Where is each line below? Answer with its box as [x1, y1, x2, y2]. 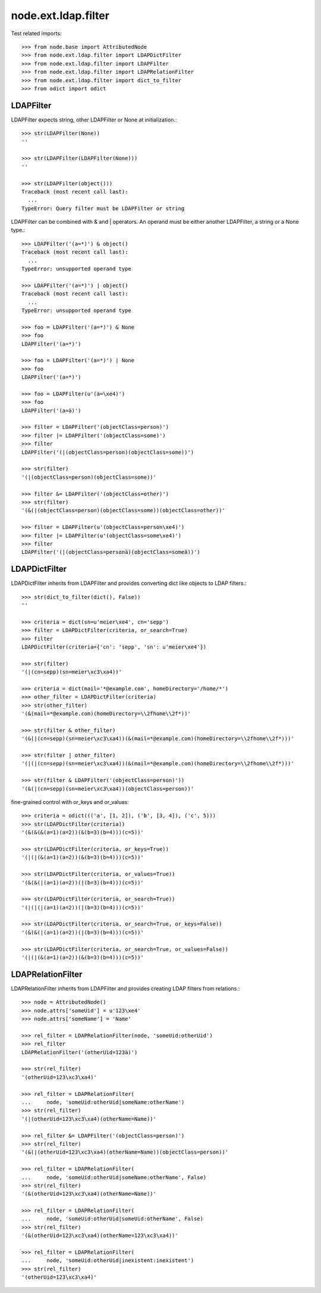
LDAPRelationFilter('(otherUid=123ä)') [21, 1049, 138, 1055]
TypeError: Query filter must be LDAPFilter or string [21, 205, 185, 211]
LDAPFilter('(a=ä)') [21, 407, 81, 414]
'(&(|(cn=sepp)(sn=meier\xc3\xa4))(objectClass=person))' [21, 785, 194, 792]
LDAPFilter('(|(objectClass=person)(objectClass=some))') [21, 448, 194, 456]
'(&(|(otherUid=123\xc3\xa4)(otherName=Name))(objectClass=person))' [21, 1149, 229, 1155]
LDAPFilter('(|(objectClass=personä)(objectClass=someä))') [21, 549, 200, 556]
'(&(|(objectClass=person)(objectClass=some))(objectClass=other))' [21, 507, 225, 514]
